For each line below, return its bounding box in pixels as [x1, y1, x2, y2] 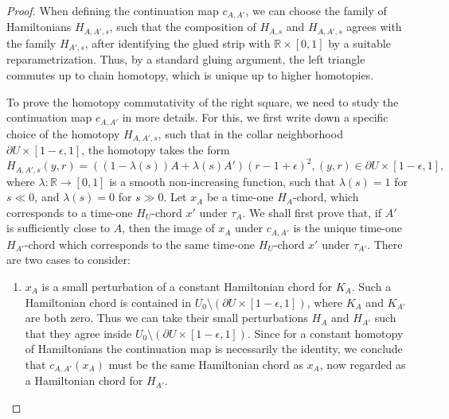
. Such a [351, 278, 392, 295]
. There [367, 235, 403, 252]
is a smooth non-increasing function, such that [109, 173, 335, 189]
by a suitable [328, 34, 391, 51]
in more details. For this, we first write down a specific [122, 109, 388, 126]
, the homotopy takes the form [81, 142, 230, 158]
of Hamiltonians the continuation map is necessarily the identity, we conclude [25, 340, 403, 357]
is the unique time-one [293, 219, 402, 236]
